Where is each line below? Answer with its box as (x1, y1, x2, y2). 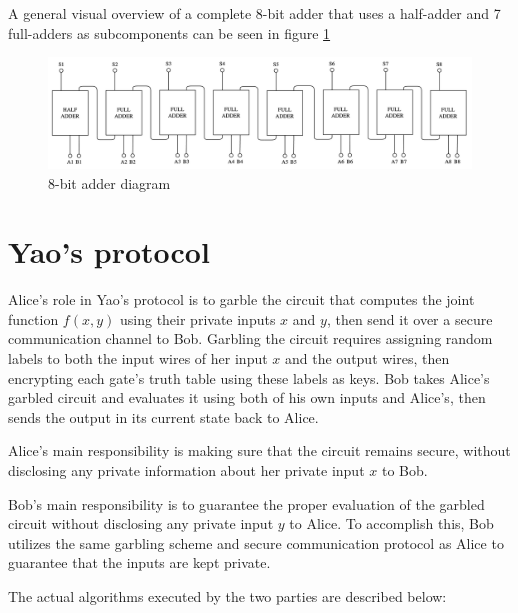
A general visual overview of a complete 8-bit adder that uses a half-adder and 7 (8, 3, 501, 23)
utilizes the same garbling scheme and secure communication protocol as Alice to (8, 532, 504, 553)
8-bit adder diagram (48, 172, 171, 193)
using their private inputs (119, 308, 276, 329)
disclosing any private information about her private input (8, 460, 365, 481)
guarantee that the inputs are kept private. (8, 552, 271, 573)
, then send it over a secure (326, 308, 493, 329)
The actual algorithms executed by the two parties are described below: (8, 586, 447, 607)
